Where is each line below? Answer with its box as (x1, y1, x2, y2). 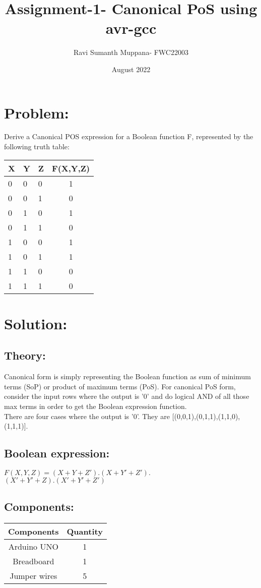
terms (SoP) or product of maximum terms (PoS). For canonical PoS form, (4, 381, 236, 391)
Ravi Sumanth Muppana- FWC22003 (74, 47, 188, 57)
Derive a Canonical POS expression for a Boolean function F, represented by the (4, 131, 253, 142)
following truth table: (4, 141, 70, 152)
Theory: (4, 347, 46, 363)
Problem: (4, 102, 69, 123)
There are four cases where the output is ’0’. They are (4, 410, 170, 421)
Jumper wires (10, 570, 57, 582)
